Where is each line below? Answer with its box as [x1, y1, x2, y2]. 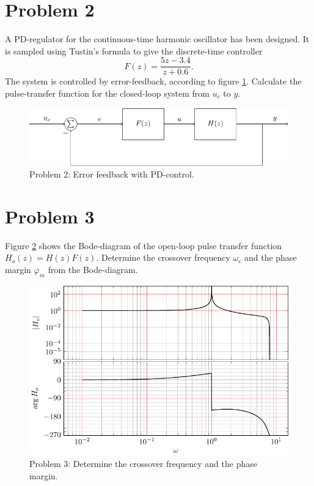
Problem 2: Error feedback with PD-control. [29, 168, 194, 181]
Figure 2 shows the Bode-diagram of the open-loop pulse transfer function [5, 239, 282, 252]
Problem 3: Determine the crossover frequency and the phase [29, 457, 257, 470]
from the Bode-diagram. [48, 263, 138, 276]
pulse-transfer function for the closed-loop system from [5, 86, 210, 99]
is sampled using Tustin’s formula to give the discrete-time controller [5, 44, 263, 57]
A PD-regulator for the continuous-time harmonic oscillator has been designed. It [5, 32, 310, 45]
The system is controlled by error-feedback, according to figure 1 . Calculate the [5, 75, 302, 88]
